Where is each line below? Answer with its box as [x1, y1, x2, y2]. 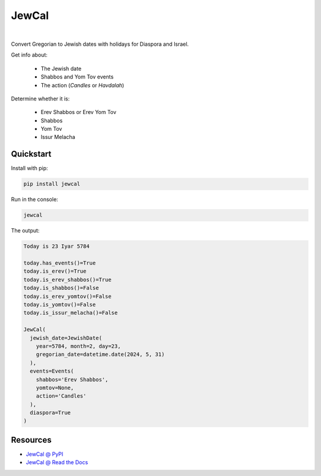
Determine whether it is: [11, 95, 70, 102]
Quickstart [11, 149, 52, 159]
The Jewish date [40, 65, 81, 72]
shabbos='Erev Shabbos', [36, 376, 109, 383]
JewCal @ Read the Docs [26, 459, 89, 466]
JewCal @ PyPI [26, 450, 64, 458]
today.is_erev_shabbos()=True [23, 276, 112, 283]
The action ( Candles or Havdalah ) [40, 81, 124, 89]
